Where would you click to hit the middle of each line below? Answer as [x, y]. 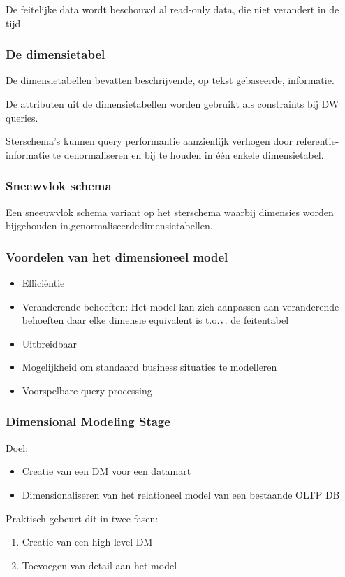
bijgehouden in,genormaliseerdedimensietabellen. [109, 226]
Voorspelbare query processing [87, 390]
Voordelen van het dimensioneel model [117, 256]
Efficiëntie [43, 283]
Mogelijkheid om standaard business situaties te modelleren [149, 367]
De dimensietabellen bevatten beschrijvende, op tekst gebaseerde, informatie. [170, 80]
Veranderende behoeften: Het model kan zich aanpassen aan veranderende [181, 306]
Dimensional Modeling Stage [88, 421]
